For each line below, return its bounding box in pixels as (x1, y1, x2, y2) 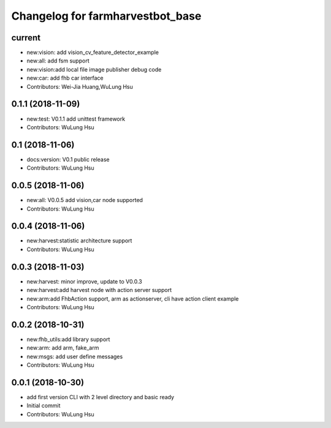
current (11, 32, 41, 43)
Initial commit (26, 402, 61, 410)
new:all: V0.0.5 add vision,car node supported (26, 197, 143, 204)
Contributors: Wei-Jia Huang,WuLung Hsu (26, 83, 133, 90)
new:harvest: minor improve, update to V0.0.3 (26, 277, 142, 285)
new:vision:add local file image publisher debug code (26, 66, 162, 73)
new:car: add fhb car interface (26, 74, 104, 82)
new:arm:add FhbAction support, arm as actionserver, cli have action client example (26, 295, 239, 302)
